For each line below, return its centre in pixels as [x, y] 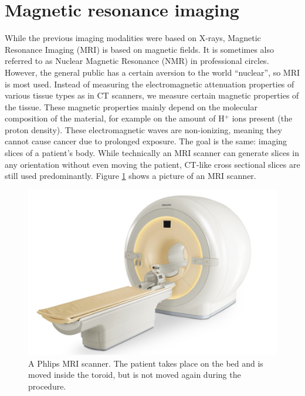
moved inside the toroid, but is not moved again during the [135, 375]
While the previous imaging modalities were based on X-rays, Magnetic [133, 38]
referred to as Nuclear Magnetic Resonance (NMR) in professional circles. [137, 61]
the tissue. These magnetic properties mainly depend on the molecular [131, 106]
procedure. [47, 386]
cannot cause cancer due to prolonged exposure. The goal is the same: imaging [146, 141]
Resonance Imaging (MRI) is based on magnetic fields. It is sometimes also [140, 49]
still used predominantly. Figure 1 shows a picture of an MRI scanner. [131, 176]
